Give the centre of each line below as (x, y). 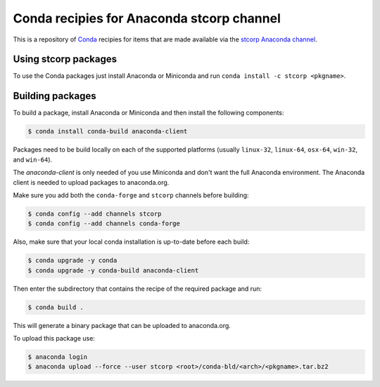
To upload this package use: (54, 338)
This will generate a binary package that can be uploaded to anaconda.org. (122, 325)
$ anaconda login (58, 357)
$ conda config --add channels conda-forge (104, 224)
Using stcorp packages (65, 59)
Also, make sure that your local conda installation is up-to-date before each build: (131, 242)
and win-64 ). (33, 159)
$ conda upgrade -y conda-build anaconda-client (113, 270)
